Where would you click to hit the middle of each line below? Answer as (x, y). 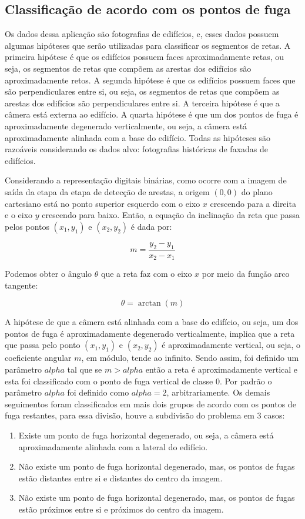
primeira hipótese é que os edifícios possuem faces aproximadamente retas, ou (145, 57)
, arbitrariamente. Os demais (218, 392)
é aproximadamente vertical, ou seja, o (231, 345)
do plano (257, 191)
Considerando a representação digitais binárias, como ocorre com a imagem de (146, 180)
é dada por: (151, 226)
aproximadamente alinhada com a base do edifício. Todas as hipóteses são (138, 137)
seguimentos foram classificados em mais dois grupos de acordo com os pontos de (150, 404)
